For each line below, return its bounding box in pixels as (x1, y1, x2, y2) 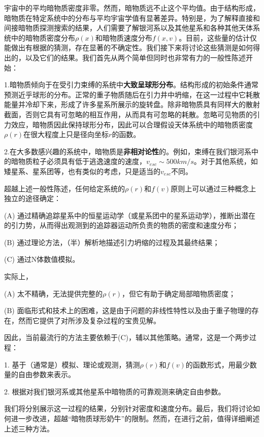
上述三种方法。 (4, 423, 54, 433)
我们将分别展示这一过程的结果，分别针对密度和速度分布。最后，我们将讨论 (4, 403, 253, 414)
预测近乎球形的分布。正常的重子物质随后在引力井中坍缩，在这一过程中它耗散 (4, 89, 260, 99)
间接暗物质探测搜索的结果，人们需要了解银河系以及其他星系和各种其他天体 (4, 22, 253, 33)
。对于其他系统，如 (193, 156, 258, 166)
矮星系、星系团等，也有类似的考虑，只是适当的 (4, 165, 160, 176)
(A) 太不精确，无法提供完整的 (4, 288, 103, 298)
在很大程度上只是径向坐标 (23, 129, 109, 140)
